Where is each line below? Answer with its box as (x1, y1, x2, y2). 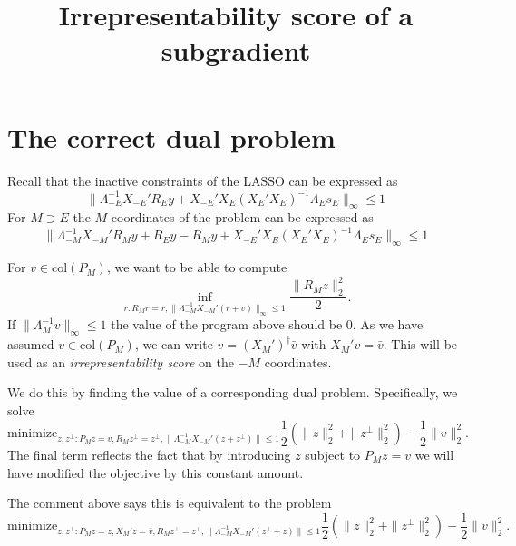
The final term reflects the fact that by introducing (7, 444, 291, 463)
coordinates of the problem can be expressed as (111, 208, 374, 227)
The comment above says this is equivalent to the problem (7, 493, 332, 512)
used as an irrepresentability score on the (7, 352, 234, 371)
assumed (7, 335, 54, 354)
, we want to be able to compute (106, 258, 287, 277)
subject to (305, 444, 361, 463)
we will (414, 444, 454, 463)
